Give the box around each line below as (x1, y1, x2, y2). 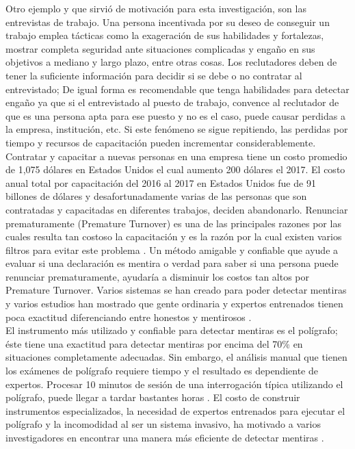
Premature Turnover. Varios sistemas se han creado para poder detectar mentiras (5, 283, 347, 297)
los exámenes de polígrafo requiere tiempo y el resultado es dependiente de (5, 363, 318, 378)
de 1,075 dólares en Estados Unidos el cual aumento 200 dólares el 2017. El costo (5, 162, 345, 177)
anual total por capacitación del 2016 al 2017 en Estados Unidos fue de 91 (5, 175, 316, 190)
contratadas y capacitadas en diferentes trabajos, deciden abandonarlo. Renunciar (5, 202, 348, 216)
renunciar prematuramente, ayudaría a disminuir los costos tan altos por (5, 269, 310, 283)
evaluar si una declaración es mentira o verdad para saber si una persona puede (5, 256, 339, 270)
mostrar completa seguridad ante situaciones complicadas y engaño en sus (5, 41, 315, 55)
